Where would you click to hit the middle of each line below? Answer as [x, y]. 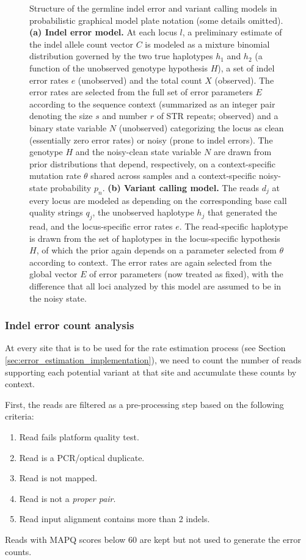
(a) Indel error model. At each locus [103, 32]
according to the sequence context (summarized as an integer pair [152, 104]
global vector [53, 274]
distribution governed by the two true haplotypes [121, 56]
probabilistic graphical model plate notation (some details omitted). [156, 20]
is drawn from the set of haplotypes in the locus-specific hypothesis [155, 238]
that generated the [242, 212]
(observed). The [244, 80]
